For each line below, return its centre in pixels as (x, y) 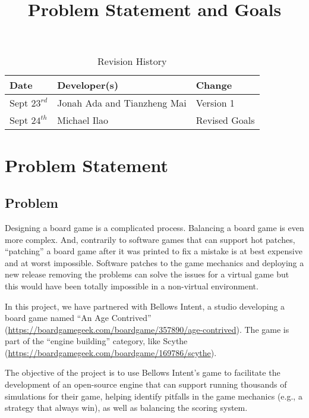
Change (214, 85)
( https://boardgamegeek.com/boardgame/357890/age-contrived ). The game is (147, 329)
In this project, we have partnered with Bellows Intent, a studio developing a (145, 306)
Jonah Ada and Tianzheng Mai (122, 103)
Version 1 (215, 103)
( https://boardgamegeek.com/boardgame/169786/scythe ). (111, 352)
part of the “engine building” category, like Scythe (96, 341)
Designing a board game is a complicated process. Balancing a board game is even (154, 227)
